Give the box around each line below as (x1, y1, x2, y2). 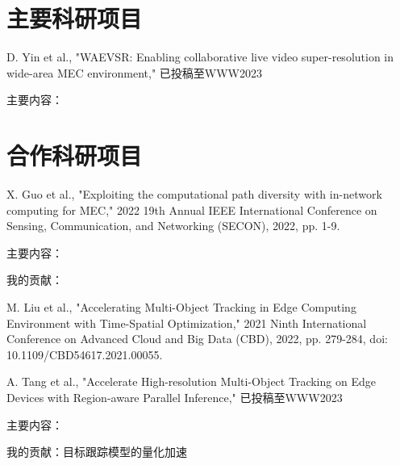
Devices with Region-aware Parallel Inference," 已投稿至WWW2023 (6, 388, 343, 405)
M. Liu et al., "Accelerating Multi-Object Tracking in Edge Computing (6, 299, 356, 315)
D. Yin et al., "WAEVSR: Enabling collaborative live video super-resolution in (6, 48, 394, 65)
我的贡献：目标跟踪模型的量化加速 (6, 443, 187, 460)
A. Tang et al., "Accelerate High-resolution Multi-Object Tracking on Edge (6, 373, 376, 390)
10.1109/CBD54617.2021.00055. (6, 346, 163, 362)
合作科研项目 (6, 139, 143, 172)
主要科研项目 (6, 2, 143, 35)
